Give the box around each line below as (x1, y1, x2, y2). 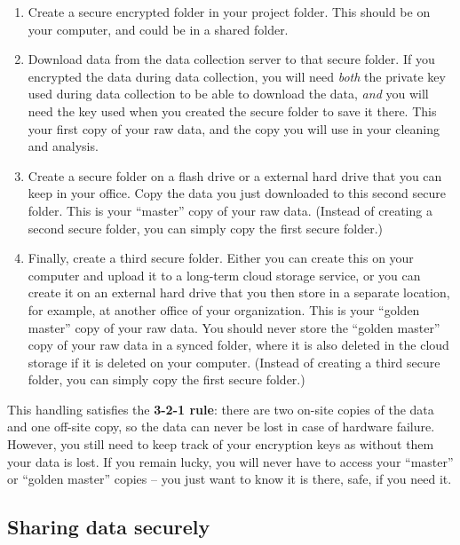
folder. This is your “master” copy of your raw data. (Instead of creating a (28, 201, 432, 219)
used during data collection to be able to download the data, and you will (28, 84, 429, 103)
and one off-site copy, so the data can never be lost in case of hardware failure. (7, 417, 435, 436)
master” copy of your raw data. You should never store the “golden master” (28, 318, 440, 336)
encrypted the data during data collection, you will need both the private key (28, 67, 446, 85)
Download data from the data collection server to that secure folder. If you (28, 50, 435, 68)
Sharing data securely (7, 513, 210, 541)
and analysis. (28, 137, 99, 155)
